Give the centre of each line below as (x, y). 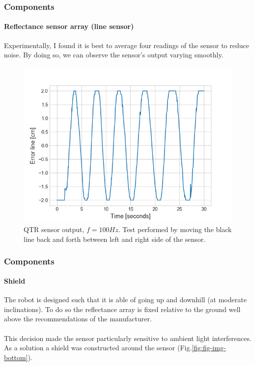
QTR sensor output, (54, 229)
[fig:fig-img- (209, 348)
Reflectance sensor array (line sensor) (69, 26)
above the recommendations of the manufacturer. (78, 319)
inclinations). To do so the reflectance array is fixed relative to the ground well (122, 309)
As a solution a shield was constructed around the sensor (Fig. (98, 348)
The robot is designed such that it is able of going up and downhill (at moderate (125, 300)
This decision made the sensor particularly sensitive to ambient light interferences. (128, 338)
